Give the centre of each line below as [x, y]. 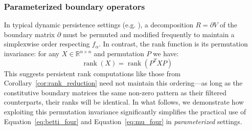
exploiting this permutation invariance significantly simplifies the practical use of [125, 111]
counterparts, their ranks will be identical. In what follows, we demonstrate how [124, 102]
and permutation [119, 53]
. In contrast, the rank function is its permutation [173, 44]
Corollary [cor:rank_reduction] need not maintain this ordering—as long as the [123, 83]
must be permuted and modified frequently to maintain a [149, 34]
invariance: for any [32, 53]
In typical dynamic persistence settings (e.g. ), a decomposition [99, 25]
